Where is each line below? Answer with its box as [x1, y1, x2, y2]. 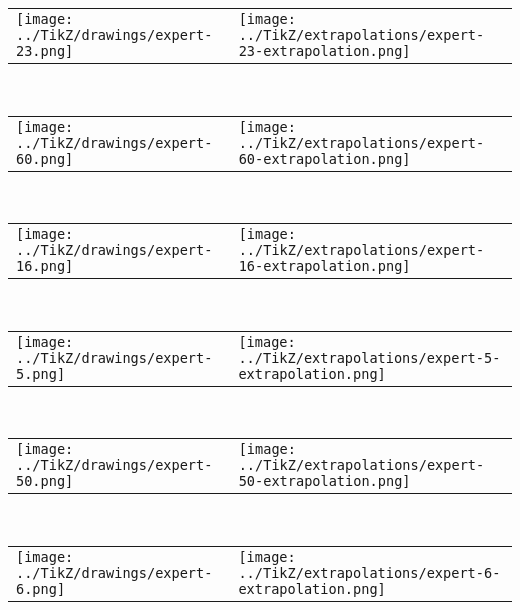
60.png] [16, 150, 74, 167]
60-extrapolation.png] [238, 150, 411, 167]
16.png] [16, 258, 74, 275]
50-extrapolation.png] [238, 473, 411, 490]
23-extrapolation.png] [238, 43, 411, 59]
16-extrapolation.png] [238, 258, 411, 275]
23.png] [16, 43, 74, 59]
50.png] [16, 473, 74, 490]
